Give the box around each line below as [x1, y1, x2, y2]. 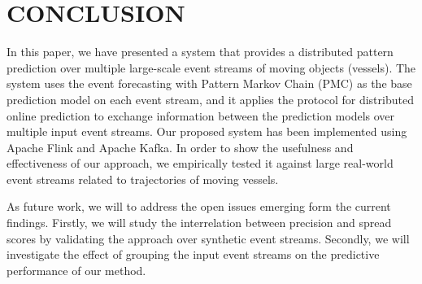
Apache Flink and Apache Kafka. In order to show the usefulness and [7, 138, 354, 155]
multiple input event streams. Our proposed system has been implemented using [7, 123, 407, 140]
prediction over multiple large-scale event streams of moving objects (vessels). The [7, 59, 416, 76]
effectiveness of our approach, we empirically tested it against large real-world [7, 155, 394, 172]
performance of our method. [7, 261, 146, 278]
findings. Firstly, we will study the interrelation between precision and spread [7, 214, 392, 231]
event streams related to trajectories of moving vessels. [7, 170, 279, 187]
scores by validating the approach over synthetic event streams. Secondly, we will [7, 229, 410, 247]
